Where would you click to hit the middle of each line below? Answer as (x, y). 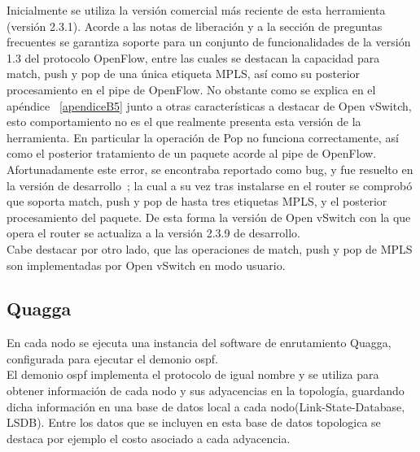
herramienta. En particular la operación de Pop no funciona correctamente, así (203, 137)
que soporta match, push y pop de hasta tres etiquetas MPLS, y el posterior (197, 201)
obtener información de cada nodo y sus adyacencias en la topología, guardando (206, 391)
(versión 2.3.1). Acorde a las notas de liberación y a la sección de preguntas (195, 26)
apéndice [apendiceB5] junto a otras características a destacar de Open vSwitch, (209, 105)
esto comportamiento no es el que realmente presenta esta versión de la (184, 122)
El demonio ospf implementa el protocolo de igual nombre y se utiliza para (193, 374)
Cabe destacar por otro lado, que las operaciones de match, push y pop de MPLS (210, 248)
